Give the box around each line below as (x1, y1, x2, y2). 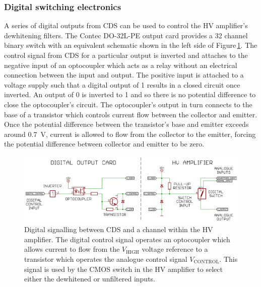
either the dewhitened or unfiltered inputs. (24, 273, 156, 284)
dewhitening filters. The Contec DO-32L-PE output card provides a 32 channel (4, 30, 248, 40)
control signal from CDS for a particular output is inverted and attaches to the (4, 50, 248, 60)
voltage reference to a (142, 244, 208, 254)
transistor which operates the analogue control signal (24, 253, 187, 264)
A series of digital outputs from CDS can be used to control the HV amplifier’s (4, 20, 248, 31)
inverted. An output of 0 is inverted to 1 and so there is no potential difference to (4, 89, 256, 100)
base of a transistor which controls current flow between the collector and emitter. (4, 109, 257, 119)
